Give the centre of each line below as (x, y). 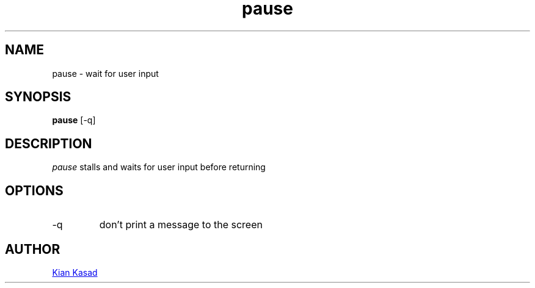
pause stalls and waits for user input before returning (159, 167)
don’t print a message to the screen (181, 225)
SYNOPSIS (38, 97)
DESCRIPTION (49, 143)
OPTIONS (34, 190)
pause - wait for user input (105, 73)
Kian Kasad (75, 272)
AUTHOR (33, 249)
